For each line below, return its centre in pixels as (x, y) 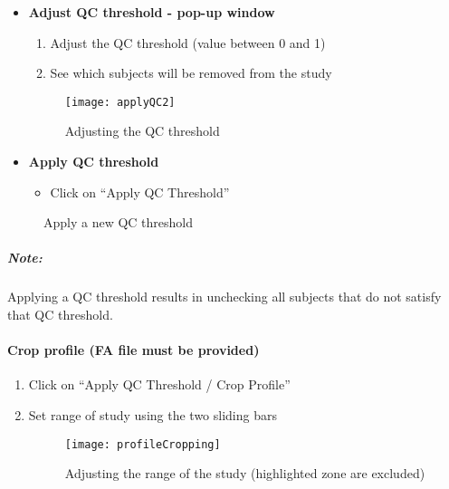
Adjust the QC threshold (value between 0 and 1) (188, 42)
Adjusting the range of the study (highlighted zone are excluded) (245, 473)
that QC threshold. (60, 314)
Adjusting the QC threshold (142, 131)
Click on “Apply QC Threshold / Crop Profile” (159, 384)
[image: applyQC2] (120, 102)
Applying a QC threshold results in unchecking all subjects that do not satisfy (224, 297)
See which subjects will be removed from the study (191, 73)
